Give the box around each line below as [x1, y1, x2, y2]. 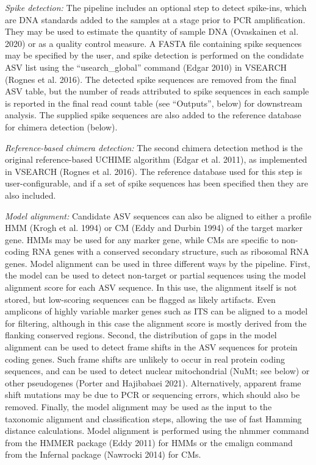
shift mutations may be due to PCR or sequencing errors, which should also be [5, 388, 300, 401]
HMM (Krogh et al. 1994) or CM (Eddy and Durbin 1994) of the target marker [5, 221, 303, 234]
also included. [5, 188, 56, 201]
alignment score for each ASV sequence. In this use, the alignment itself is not [5, 281, 297, 294]
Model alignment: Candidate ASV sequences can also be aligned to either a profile [5, 209, 312, 222]
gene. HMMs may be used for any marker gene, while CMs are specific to [5, 233, 279, 246]
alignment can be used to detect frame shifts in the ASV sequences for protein [5, 341, 298, 353]
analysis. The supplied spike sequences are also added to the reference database [5, 108, 301, 121]
